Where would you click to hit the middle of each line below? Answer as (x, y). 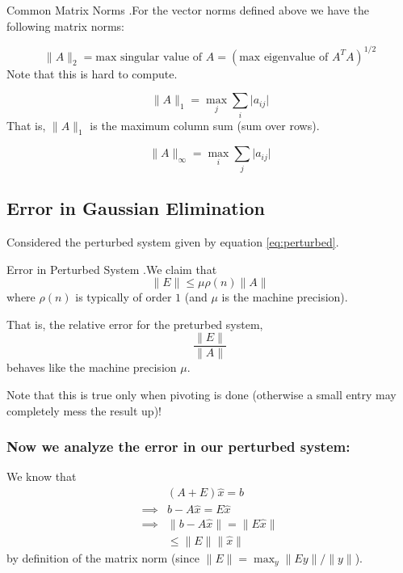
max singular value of (149, 57)
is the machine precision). (285, 297)
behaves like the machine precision (92, 367)
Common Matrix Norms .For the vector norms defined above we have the (188, 10)
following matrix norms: (66, 25)
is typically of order (124, 297)
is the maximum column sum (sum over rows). (205, 125)
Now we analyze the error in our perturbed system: (178, 447)
